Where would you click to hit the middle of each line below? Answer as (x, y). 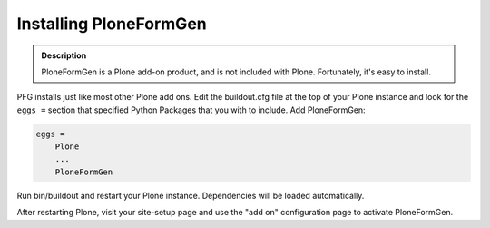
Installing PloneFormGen (112, 24)
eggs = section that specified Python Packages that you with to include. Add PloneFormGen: (191, 110)
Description (64, 55)
